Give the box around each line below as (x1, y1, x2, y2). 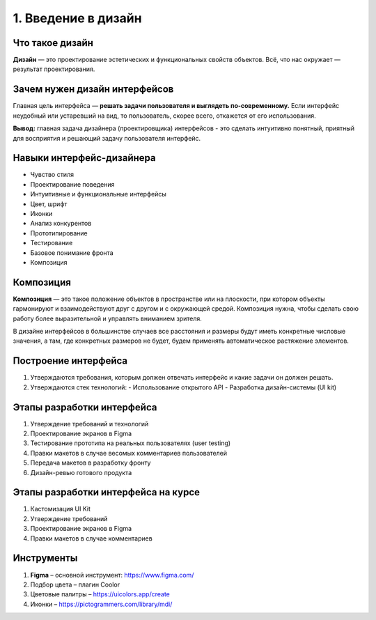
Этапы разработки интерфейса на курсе (13, 486, 201, 498)
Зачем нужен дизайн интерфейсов (13, 84, 174, 95)
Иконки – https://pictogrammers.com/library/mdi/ (30, 600, 173, 608)
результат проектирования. (13, 65, 95, 73)
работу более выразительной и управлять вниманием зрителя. (13, 314, 202, 323)
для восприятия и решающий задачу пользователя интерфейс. (13, 134, 201, 142)
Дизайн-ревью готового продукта (30, 468, 132, 476)
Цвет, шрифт (30, 199, 68, 208)
